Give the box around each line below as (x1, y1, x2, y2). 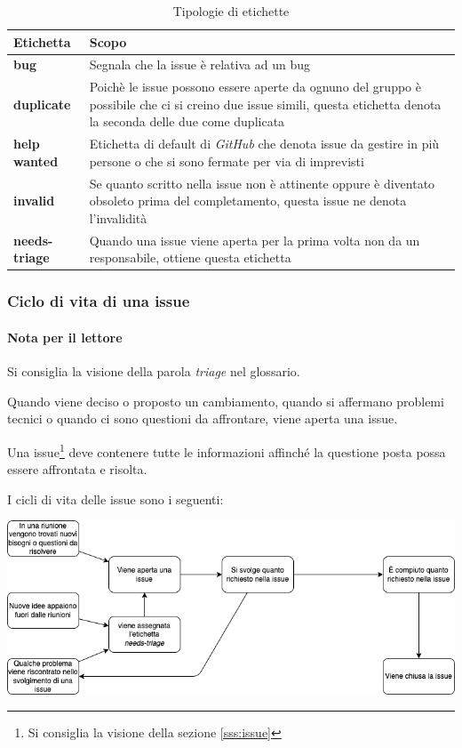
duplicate (13, 94, 71, 113)
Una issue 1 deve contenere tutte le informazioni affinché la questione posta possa (7, 439, 446, 461)
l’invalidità (89, 208, 147, 227)
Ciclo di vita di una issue (7, 290, 190, 312)
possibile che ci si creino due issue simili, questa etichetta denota (89, 94, 442, 113)
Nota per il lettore (7, 327, 123, 346)
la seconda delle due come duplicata (89, 112, 285, 131)
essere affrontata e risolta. (7, 460, 147, 479)
